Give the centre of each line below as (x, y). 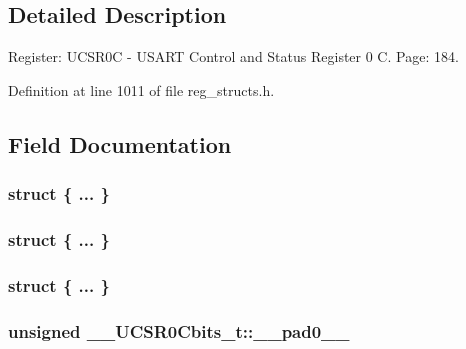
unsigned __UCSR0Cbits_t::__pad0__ (179, 330)
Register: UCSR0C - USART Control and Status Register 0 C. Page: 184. (233, 56)
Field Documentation (120, 143)
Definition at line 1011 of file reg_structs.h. (141, 89)
